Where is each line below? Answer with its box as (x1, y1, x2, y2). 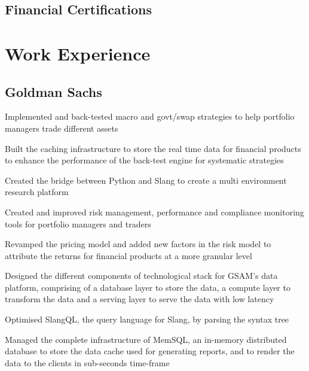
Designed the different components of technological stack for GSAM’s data (5, 269, 278, 282)
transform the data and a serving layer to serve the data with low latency (5, 293, 274, 305)
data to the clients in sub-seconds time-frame (5, 356, 170, 369)
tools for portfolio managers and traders (5, 217, 151, 230)
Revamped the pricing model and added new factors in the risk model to (5, 238, 271, 250)
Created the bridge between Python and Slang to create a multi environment (5, 174, 287, 186)
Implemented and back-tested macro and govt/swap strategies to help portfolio (5, 110, 295, 123)
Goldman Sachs (5, 82, 102, 101)
